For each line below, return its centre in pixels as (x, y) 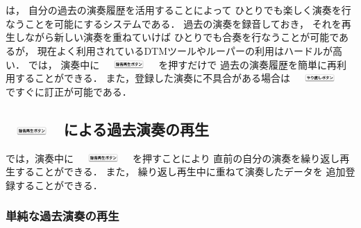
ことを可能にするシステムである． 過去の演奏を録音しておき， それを (183, 23)
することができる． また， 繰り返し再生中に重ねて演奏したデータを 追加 (180, 172)
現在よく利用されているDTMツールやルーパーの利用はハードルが (185, 50)
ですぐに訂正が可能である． (69, 91)
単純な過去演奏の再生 (62, 216)
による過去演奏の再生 (136, 129)
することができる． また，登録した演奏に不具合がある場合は (153, 78)
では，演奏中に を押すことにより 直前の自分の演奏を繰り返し (173, 158)
